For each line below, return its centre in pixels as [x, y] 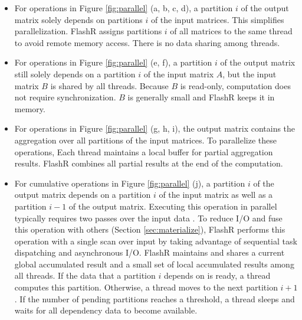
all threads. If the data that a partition [85, 275]
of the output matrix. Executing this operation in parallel [173, 206]
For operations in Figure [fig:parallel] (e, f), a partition [113, 62]
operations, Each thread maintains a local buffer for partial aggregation [144, 151]
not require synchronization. [65, 97]
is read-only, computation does [235, 85]
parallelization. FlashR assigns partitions [88, 31]
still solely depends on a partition [75, 74]
